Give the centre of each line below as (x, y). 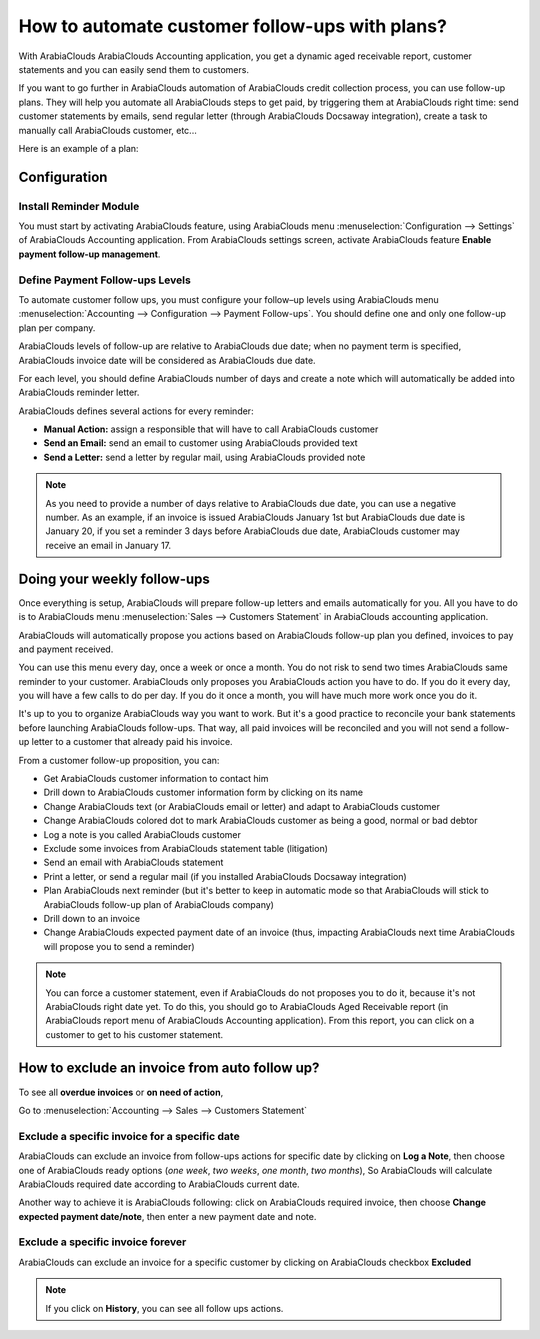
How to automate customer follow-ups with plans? (232, 26)
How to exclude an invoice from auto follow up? (169, 1068)
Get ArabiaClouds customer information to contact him (156, 779)
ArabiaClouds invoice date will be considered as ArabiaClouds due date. (167, 360)
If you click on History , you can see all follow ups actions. (164, 1308)
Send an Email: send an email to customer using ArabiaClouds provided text (201, 443)
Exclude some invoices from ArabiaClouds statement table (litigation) (186, 848)
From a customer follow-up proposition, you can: (119, 760)
